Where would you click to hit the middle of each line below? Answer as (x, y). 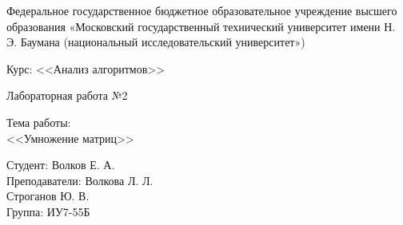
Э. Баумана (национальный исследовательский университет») (156, 42)
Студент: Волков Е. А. (61, 165)
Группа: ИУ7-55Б (48, 211)
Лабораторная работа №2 (67, 95)
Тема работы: (39, 122)
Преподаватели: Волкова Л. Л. (80, 180)
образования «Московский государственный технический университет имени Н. (201, 26)
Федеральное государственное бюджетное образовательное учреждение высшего (202, 10)
